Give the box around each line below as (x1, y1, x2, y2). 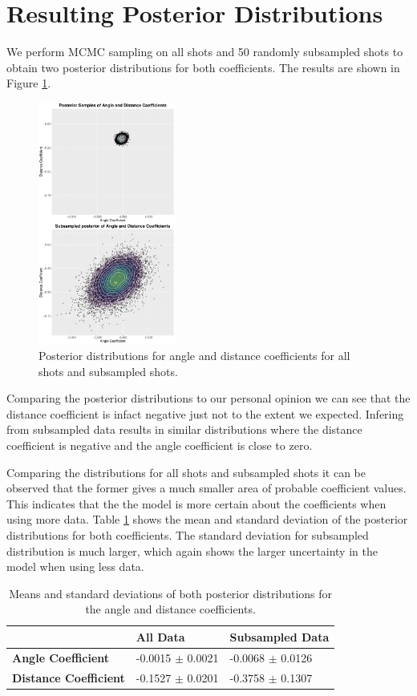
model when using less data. (6, 558, 144, 575)
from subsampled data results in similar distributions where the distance (6, 421, 362, 438)
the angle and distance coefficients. (85, 601, 256, 617)
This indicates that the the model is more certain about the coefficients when (6, 495, 387, 512)
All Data (136, 628, 185, 645)
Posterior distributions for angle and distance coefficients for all (38, 347, 350, 363)
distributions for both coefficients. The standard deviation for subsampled (6, 526, 369, 543)
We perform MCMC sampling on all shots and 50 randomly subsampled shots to (6, 43, 403, 60)
